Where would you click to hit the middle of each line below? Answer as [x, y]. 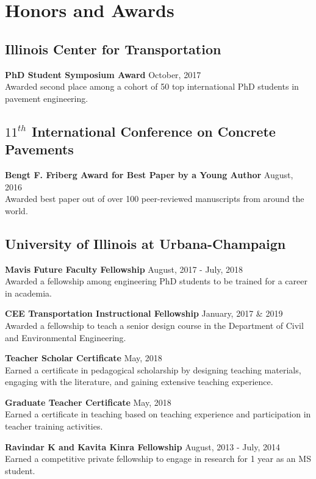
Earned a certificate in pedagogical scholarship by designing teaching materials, [153, 369]
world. [16, 210]
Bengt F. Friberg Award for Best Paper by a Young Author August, [149, 174]
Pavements [39, 149]
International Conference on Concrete [153, 131]
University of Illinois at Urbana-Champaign [145, 243]
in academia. [28, 293]
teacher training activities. [54, 426]
